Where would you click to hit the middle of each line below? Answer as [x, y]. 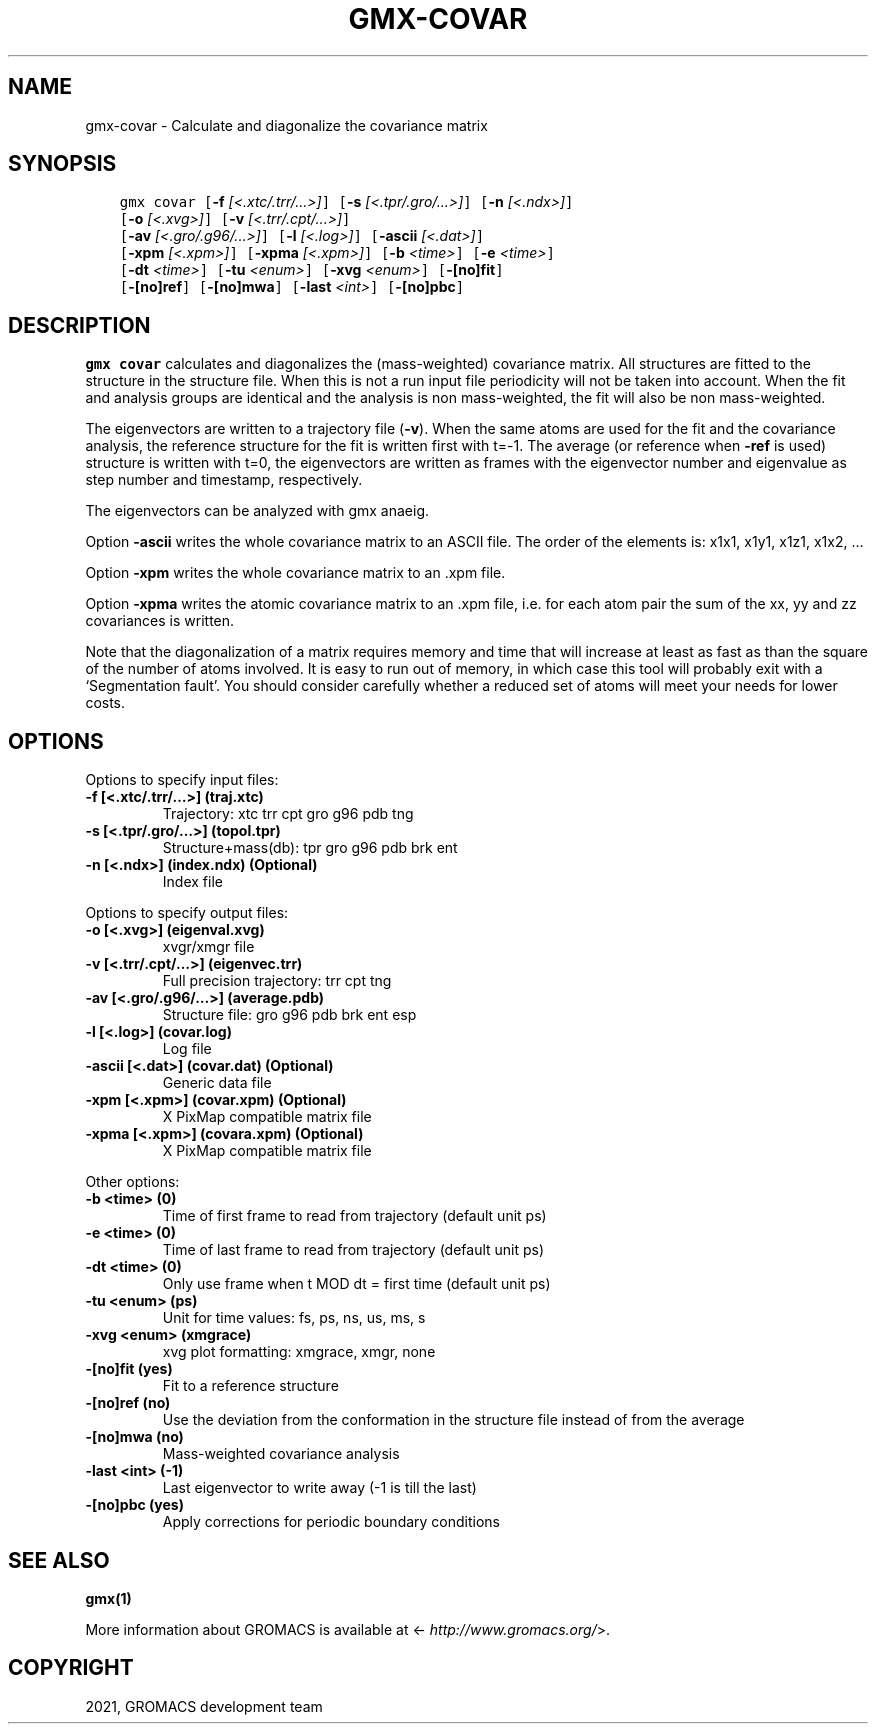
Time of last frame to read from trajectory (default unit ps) [353, 1250]
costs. [105, 703]
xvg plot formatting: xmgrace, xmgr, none [299, 1352]
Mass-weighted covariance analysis [281, 1454]
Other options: [132, 1182]
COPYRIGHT [71, 1668]
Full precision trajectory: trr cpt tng [277, 981]
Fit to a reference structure [250, 1386]
